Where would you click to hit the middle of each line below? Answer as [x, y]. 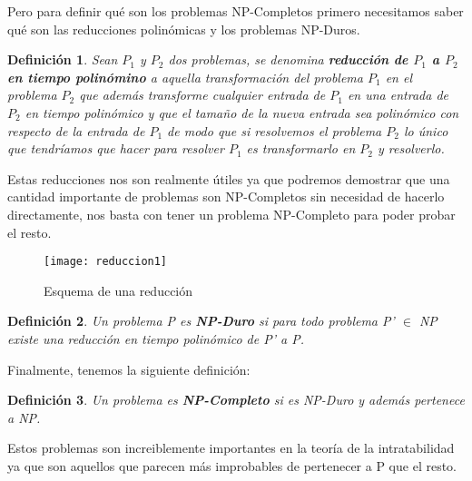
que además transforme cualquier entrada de [202, 95]
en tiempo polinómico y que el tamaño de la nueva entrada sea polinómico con [242, 112]
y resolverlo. [411, 148]
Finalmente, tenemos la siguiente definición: [129, 369]
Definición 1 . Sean [63, 59]
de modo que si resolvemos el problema [275, 130]
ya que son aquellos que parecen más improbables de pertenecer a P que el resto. [232, 465]
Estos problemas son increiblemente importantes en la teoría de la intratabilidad [231, 448]
